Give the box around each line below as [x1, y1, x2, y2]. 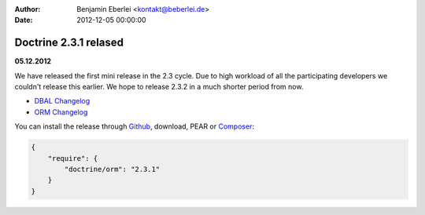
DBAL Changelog [34, 97, 91, 106]
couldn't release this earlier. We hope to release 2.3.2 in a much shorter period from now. [14, 82, 304, 92]
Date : [14, 16, 33, 25]
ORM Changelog [34, 107, 88, 117]
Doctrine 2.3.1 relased [14, 36, 124, 49]
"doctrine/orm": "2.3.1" [64, 165, 161, 174]
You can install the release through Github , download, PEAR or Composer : [14, 122, 255, 131]
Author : [14, 5, 41, 13]
